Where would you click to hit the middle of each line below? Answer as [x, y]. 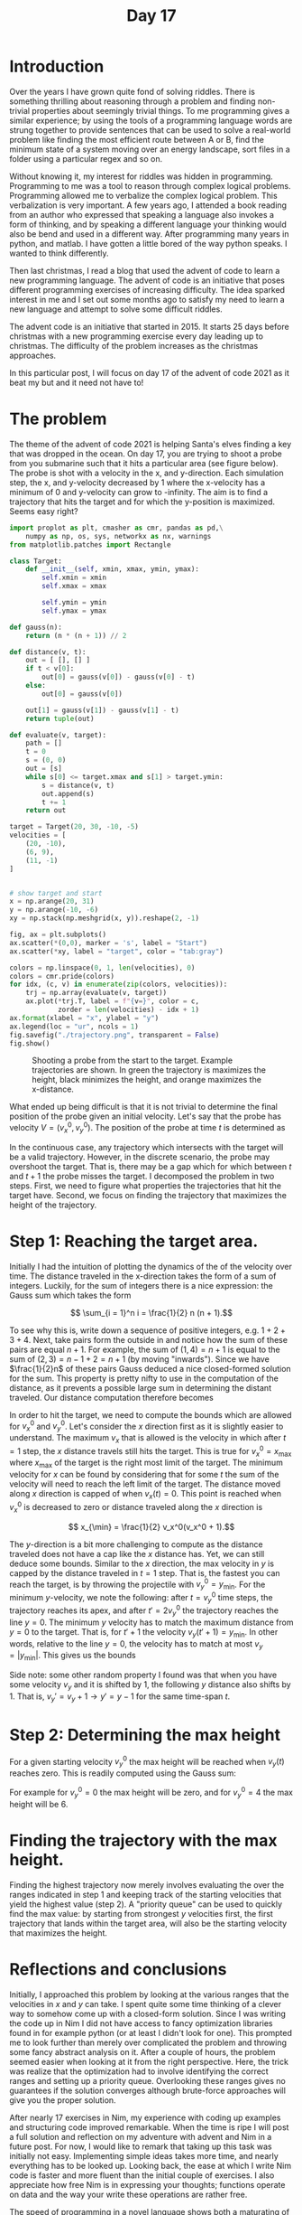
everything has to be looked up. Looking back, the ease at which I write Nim [151, 2165]
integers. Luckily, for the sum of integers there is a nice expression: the [141, 1285]
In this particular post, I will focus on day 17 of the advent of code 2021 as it [150, 372]
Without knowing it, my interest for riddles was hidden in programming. [141, 176]
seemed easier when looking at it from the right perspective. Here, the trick [149, 2061]
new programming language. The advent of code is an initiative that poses [147, 280]
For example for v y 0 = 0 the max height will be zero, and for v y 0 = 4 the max [151, 1793]
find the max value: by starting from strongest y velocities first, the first [141, 1913]
